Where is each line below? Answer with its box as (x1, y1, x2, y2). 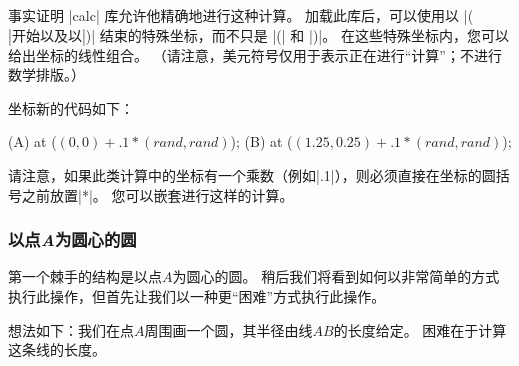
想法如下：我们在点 (8, 319, 134, 340)
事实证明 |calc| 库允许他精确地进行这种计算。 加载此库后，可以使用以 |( (8, 5, 474, 25)
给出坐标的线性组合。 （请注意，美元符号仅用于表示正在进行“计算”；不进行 (8, 44, 502, 65)
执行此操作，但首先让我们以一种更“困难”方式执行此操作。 (8, 285, 386, 306)
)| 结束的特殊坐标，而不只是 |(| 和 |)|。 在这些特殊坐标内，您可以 (85, 24, 509, 45)
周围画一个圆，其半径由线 (144, 319, 313, 340)
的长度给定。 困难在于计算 (333, 319, 507, 340)
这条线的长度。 (8, 339, 106, 360)
